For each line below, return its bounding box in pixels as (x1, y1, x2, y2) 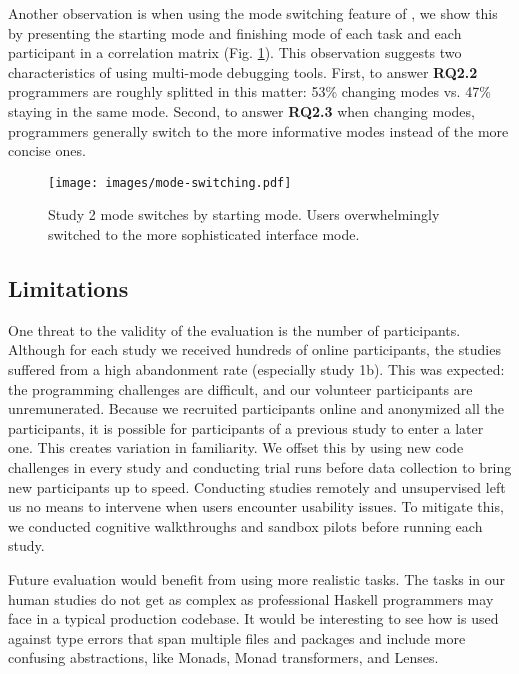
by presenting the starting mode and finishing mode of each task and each (8, 22, 462, 43)
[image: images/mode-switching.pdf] (48, 175, 292, 190)
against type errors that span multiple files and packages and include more (8, 627, 466, 648)
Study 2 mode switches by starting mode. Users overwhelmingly (48, 204, 440, 225)
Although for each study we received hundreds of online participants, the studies (8, 339, 501, 360)
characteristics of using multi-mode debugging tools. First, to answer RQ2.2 (8, 61, 478, 82)
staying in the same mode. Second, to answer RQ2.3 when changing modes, (8, 100, 475, 121)
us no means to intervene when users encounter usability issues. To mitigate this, (8, 496, 504, 517)
